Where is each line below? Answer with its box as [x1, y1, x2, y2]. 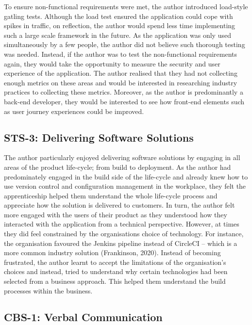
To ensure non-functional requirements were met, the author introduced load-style [4, 1, 248, 11]
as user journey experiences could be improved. [4, 106, 144, 116]
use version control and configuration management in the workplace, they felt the [4, 181, 246, 191]
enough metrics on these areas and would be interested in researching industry [4, 77, 237, 87]
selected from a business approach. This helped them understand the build [4, 276, 226, 286]
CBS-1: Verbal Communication [4, 309, 163, 324]
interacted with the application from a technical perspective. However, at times [4, 219, 239, 229]
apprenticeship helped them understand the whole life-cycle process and [4, 190, 218, 200]
